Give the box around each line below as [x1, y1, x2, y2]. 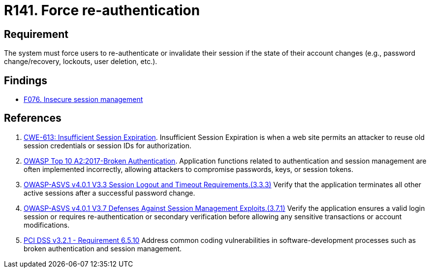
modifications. [24, 220, 70, 229]
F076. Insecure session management [24, 95, 143, 104]
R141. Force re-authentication [4, 2, 200, 19]
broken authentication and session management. [24, 244, 182, 253]
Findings [4, 74, 48, 87]
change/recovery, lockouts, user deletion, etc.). [4, 57, 157, 66]
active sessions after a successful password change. [24, 188, 195, 197]
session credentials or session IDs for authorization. [24, 141, 192, 150]
